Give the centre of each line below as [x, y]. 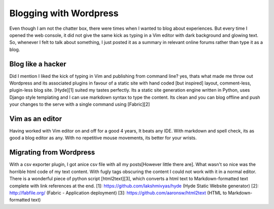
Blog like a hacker [38, 64]
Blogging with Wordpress [64, 13]
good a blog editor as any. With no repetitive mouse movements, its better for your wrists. [103, 138]
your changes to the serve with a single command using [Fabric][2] [80, 104]
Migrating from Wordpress [52, 153]
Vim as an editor [36, 119]
